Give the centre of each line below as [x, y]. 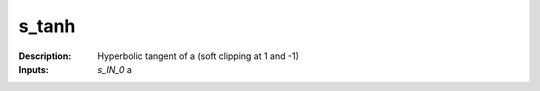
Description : [45, 56]
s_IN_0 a [114, 69]
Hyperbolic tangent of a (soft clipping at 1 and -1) [198, 56]
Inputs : [33, 69]
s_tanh [47, 26]
